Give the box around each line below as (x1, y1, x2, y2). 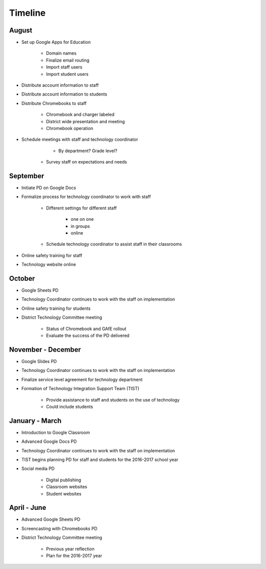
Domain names (46, 50, 77, 56)
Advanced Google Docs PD (21, 438, 77, 444)
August (9, 26, 33, 34)
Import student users (46, 71, 89, 77)
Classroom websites (46, 484, 87, 490)
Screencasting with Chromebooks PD (21, 525, 98, 532)
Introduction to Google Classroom (21, 429, 90, 435)
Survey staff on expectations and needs (46, 159, 128, 165)
